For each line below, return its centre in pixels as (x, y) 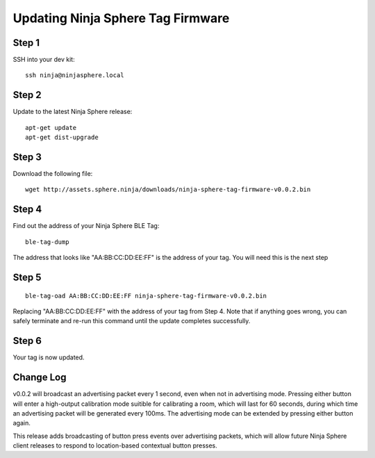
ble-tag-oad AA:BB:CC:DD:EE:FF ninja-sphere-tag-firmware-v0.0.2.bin (146, 296)
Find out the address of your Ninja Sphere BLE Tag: (86, 226)
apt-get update (51, 128)
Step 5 (27, 277)
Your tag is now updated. (49, 357)
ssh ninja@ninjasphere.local (75, 75)
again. (22, 423)
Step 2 (27, 95)
